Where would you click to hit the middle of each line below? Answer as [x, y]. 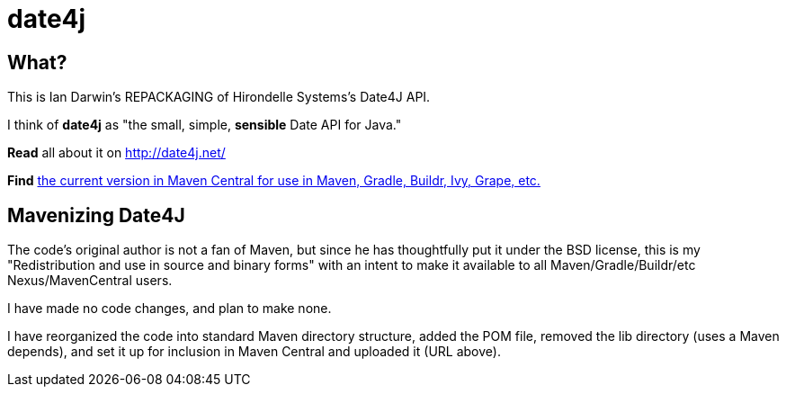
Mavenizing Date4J [96, 215]
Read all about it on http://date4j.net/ [116, 153]
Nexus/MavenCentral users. [90, 281]
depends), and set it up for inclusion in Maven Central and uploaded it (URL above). [254, 352]
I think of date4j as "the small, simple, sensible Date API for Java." [205, 125]
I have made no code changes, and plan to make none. [170, 309]
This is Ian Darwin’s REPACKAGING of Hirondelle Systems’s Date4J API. [219, 97]
